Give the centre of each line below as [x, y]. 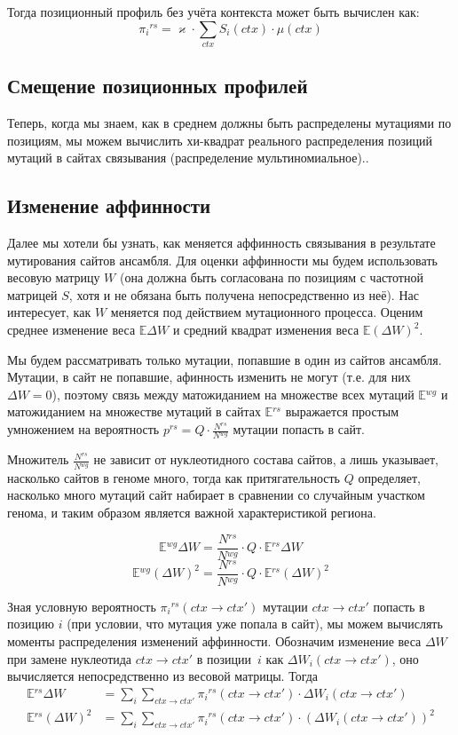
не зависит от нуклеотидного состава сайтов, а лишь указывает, [266, 459]
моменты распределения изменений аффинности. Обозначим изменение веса [214, 641]
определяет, [389, 477]
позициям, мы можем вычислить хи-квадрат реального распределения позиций [220, 140]
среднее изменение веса [71, 330]
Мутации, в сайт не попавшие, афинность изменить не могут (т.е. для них [209, 377]
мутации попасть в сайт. [299, 429]
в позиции [224, 658]
